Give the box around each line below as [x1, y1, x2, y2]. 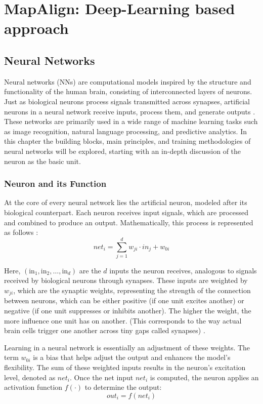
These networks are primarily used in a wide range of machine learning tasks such [4, 116, 258, 127]
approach [4, 18, 69, 38]
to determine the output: [84, 382, 162, 392]
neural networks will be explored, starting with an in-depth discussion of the [4, 145, 241, 156]
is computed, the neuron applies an [150, 372, 259, 382]
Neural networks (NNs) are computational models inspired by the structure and [4, 76, 251, 87]
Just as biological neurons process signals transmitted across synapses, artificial [4, 96, 250, 106]
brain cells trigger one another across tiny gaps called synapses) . [4, 325, 205, 336]
